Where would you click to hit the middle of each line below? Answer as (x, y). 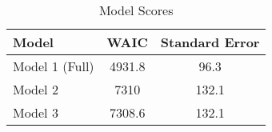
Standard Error (210, 42)
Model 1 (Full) (54, 66)
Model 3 (36, 112)
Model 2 (36, 89)
